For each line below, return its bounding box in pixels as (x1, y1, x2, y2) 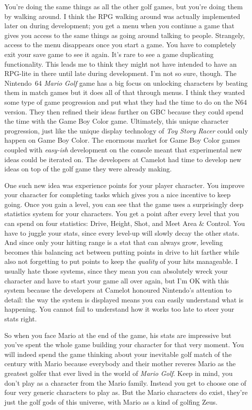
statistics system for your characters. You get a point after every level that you (4, 208, 239, 219)
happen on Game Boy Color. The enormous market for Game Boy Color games (4, 135, 240, 145)
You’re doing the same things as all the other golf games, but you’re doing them (4, 1, 243, 11)
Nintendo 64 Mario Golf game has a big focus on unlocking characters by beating (4, 77, 248, 88)
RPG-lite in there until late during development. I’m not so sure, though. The (4, 68, 236, 78)
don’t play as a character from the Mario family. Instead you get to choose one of (4, 377, 247, 388)
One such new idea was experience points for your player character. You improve (4, 180, 245, 190)
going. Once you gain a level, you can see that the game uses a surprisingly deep (4, 199, 244, 209)
